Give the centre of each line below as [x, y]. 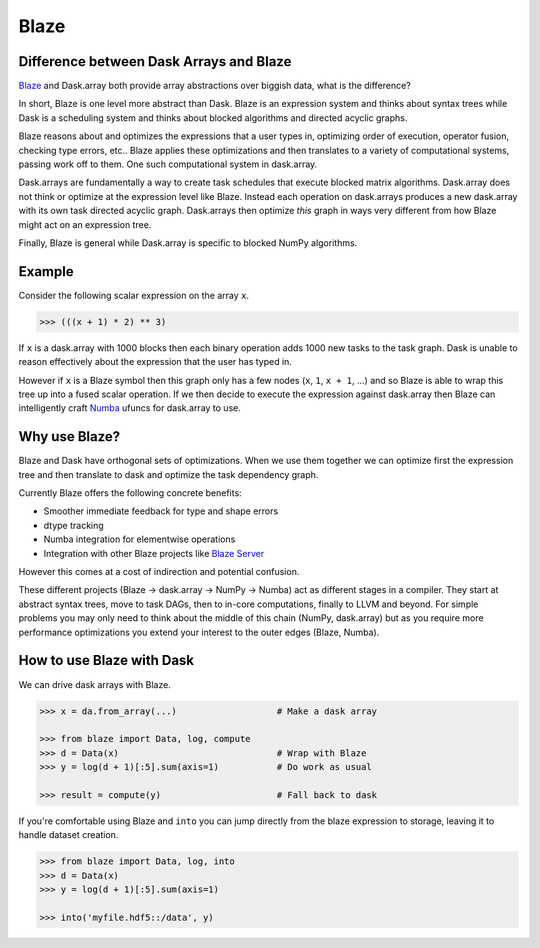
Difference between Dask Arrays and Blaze [155, 61]
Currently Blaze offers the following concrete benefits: [130, 493]
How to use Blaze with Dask [106, 660]
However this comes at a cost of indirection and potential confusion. [159, 572]
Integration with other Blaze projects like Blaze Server [154, 553]
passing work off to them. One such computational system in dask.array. [168, 164]
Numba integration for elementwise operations [139, 539]
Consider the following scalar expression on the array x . [134, 295]
